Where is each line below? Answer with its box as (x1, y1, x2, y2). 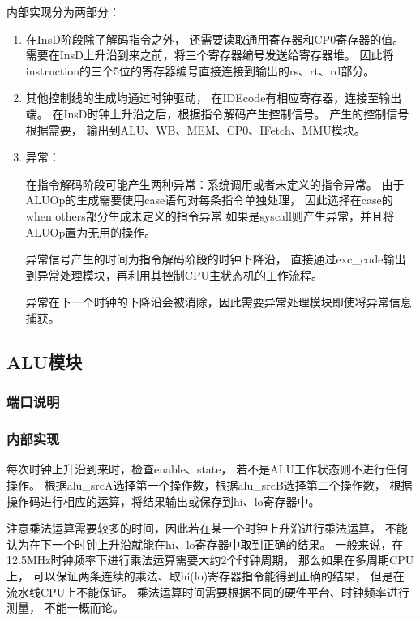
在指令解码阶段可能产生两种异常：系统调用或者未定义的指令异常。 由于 (25, 175, 405, 192)
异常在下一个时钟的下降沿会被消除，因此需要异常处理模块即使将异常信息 (25, 293, 412, 310)
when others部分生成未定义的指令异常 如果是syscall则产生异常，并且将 (25, 207, 394, 224)
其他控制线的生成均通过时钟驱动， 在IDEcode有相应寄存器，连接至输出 (25, 89, 402, 106)
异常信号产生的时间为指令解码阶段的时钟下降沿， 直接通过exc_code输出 (25, 251, 406, 268)
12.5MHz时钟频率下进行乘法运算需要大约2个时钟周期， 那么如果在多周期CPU (6, 551, 414, 568)
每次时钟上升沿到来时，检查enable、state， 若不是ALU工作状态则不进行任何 (6, 460, 408, 478)
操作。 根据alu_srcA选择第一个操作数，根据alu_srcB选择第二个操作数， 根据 (6, 476, 413, 493)
